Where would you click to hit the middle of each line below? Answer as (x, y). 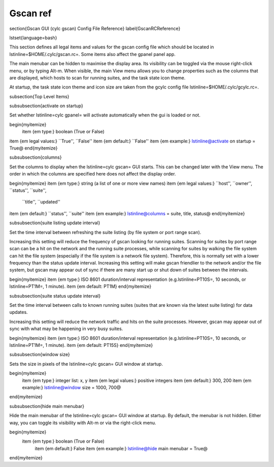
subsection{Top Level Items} (39, 96)
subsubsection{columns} (36, 157)
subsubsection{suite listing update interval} (55, 223)
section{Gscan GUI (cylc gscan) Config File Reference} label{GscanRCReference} (95, 28)
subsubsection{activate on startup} (46, 106)
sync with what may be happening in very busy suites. (66, 329)
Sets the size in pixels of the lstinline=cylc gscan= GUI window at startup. (86, 364)
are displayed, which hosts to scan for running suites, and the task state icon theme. (97, 78)
